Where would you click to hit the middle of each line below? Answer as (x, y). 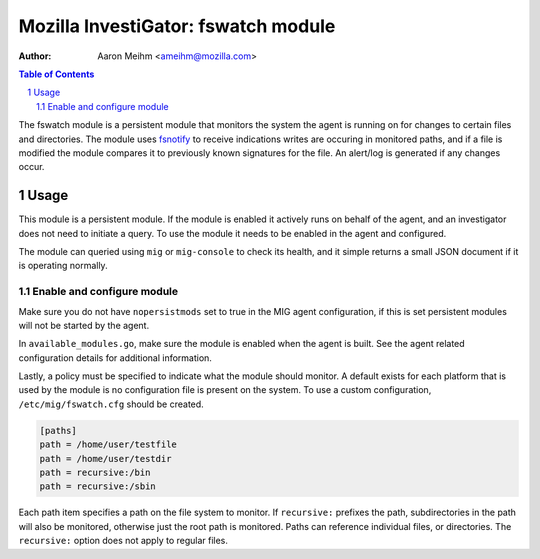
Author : (35, 56)
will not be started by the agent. (84, 325)
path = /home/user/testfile (108, 444)
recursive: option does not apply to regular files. (123, 541)
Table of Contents (56, 74)
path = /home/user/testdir (105, 458)
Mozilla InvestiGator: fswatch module (177, 26)
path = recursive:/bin (95, 472)
